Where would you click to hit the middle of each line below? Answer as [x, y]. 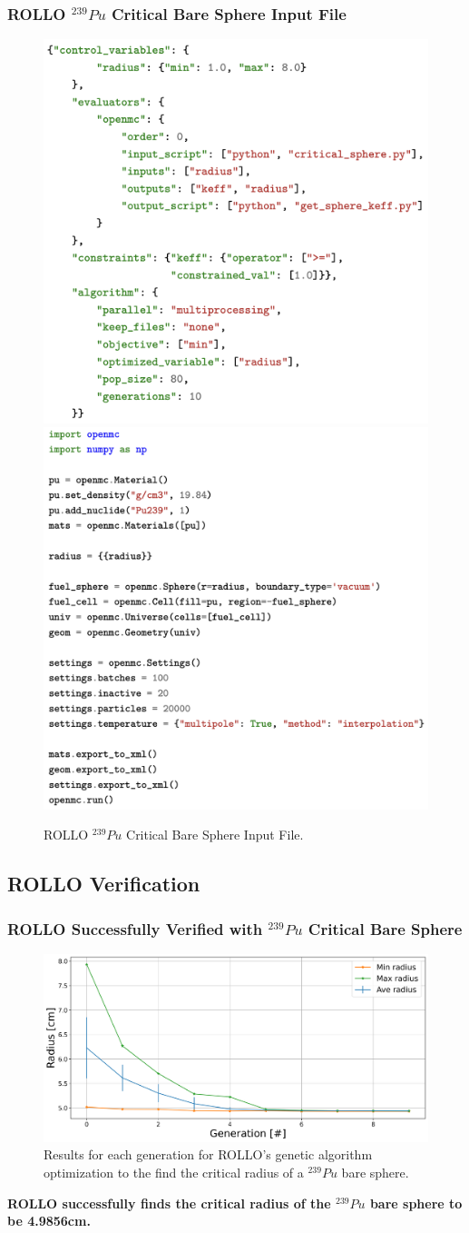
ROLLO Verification [104, 884]
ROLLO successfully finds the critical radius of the [169, 1203]
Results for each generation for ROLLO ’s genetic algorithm [208, 1154]
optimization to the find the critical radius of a [174, 1173]
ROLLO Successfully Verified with [135, 928]
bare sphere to [416, 1203]
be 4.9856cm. [49, 1221]
